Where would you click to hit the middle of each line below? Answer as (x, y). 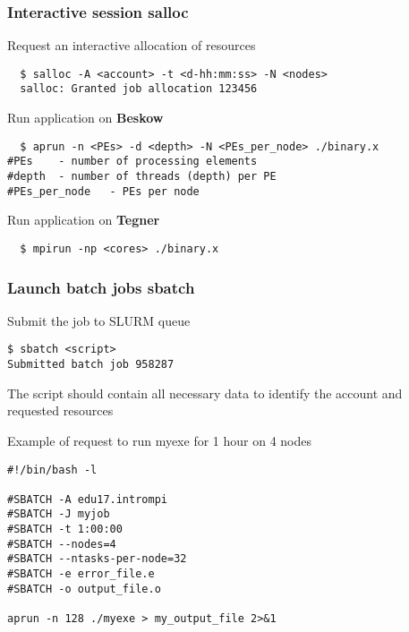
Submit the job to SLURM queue (99, 320)
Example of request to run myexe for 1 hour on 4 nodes (160, 440)
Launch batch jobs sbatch (101, 287)
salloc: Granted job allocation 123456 (139, 89)
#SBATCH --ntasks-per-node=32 (97, 559)
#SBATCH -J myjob (59, 514)
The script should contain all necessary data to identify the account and (205, 393)
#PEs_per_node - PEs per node (103, 191)
